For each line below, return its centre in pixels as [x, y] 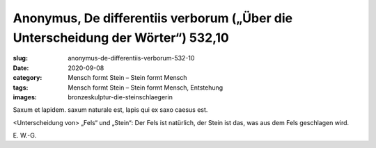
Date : [21, 68]
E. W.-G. [25, 135]
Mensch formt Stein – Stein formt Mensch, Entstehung [146, 88]
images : [25, 97]
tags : [21, 88]
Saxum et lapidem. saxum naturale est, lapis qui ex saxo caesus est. [110, 110]
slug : [20, 58]
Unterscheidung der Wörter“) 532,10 [121, 38]
